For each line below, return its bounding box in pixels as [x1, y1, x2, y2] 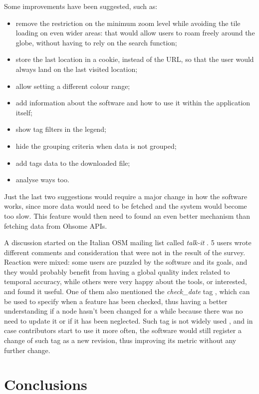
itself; [15, 107, 32, 117]
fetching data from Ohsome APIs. [4, 220, 107, 231]
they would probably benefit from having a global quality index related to [4, 266, 230, 277]
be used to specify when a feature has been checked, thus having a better [4, 296, 228, 306]
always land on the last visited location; [15, 63, 138, 74]
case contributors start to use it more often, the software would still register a [4, 325, 242, 336]
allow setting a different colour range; [15, 80, 130, 91]
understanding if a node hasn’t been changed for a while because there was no [4, 306, 243, 316]
